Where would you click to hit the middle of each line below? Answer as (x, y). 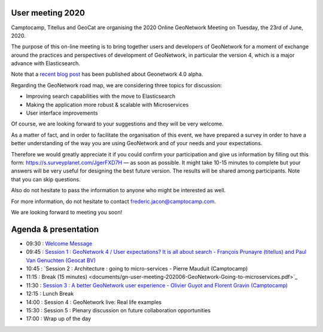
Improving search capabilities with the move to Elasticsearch (101, 96)
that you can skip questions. (46, 179)
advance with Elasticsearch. (46, 63)
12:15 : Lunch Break (50, 294)
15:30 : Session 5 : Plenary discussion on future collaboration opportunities (118, 310)
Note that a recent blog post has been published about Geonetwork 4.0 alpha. (107, 74)
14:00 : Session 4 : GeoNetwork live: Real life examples (94, 302)
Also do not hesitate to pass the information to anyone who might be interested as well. (118, 190)
